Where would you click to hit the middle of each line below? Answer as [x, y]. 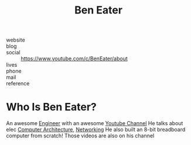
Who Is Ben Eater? [51, 107]
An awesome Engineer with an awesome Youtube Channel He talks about [95, 123]
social [13, 53]
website [16, 40]
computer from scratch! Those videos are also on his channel [80, 136]
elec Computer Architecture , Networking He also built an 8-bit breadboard [96, 130]
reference [18, 84]
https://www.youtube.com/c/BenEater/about [74, 58]
